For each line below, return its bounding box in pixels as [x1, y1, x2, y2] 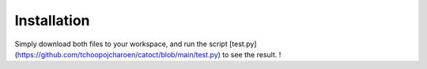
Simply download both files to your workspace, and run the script [14, 39, 229, 49]
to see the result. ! [222, 49, 282, 59]
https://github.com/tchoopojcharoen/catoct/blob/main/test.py [17, 49, 219, 59]
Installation [14, 12, 90, 29]
